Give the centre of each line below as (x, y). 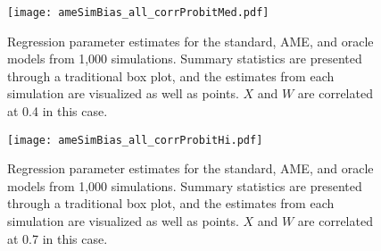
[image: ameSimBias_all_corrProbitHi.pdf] (135, 140)
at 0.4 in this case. (58, 111)
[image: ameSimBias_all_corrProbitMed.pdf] (138, 13)
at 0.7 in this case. (58, 238)
